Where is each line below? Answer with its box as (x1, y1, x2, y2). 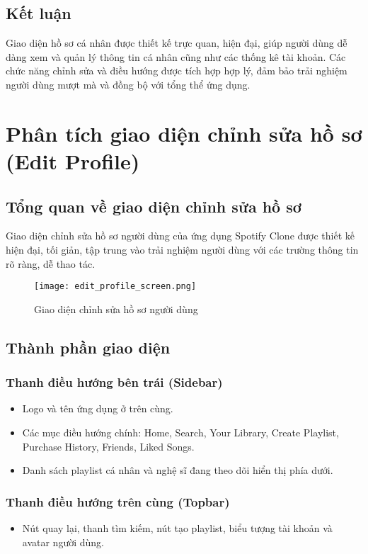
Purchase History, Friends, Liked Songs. (22, 439, 195, 453)
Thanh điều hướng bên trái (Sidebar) (6, 373, 223, 391)
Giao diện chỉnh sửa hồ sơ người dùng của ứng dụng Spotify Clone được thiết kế (6, 228, 355, 243)
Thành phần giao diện (6, 336, 171, 358)
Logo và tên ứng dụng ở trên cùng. (22, 401, 173, 416)
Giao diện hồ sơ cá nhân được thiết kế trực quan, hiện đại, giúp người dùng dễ (6, 35, 347, 50)
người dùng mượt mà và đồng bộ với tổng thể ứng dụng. (6, 77, 251, 91)
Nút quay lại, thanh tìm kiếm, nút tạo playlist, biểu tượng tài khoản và (22, 520, 333, 535)
